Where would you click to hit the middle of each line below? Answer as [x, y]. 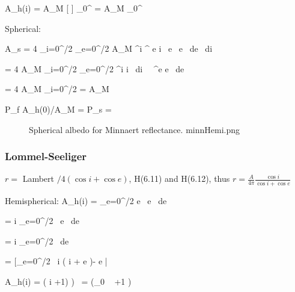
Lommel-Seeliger [46, 156]
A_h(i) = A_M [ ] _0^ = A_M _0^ [74, 8]
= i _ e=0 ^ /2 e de [42, 221]
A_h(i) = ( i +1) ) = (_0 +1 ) [68, 281]
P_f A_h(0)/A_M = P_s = [58, 109]
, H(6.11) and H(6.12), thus [179, 179]
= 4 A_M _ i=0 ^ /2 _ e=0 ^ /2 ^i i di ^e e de [95, 68]
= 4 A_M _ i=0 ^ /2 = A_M [57, 89]
